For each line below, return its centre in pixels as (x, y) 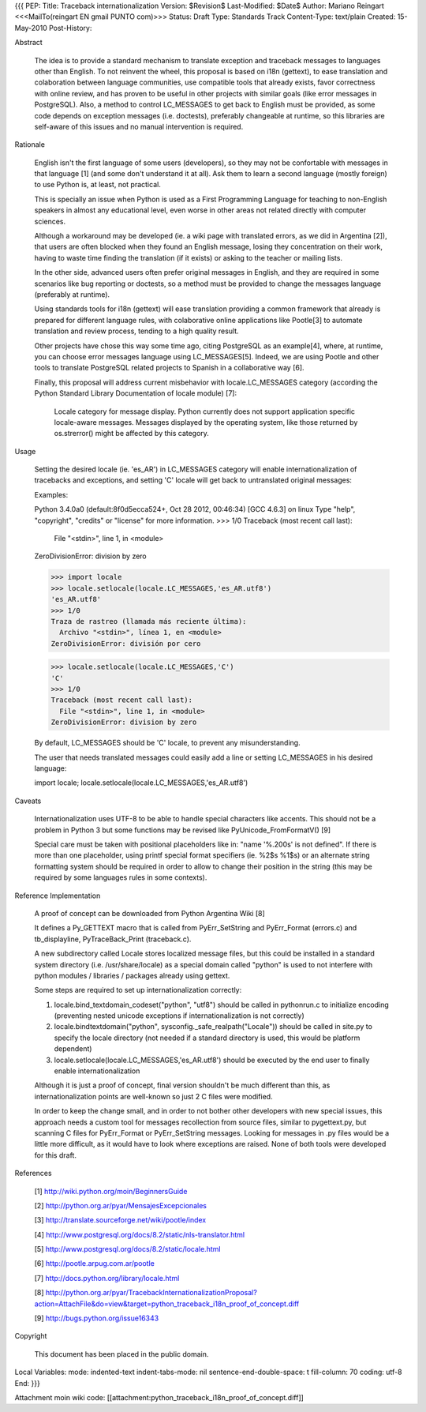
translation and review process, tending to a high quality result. (137, 331)
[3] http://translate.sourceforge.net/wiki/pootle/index (120, 1220)
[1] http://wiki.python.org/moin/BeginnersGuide (111, 1191)
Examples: (51, 494)
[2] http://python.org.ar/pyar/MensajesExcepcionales (120, 1205)
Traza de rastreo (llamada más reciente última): (149, 621)
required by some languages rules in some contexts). (121, 877)
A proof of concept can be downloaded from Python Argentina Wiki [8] (150, 913)
